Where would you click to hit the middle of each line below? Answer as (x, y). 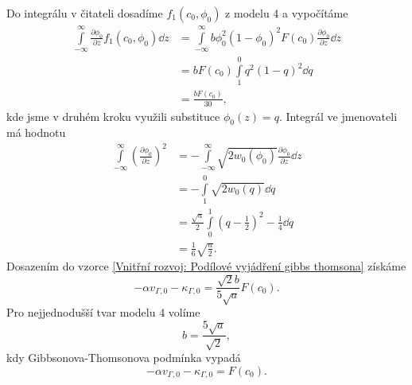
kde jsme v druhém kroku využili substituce (113, 116)
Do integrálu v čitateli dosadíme (85, 13)
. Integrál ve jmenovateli (338, 116)
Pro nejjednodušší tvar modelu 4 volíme (103, 312)
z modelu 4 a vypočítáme (287, 13)
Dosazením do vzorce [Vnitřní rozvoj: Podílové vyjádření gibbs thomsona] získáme (206, 265)
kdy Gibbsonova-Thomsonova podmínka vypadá (124, 357)
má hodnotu (36, 132)
